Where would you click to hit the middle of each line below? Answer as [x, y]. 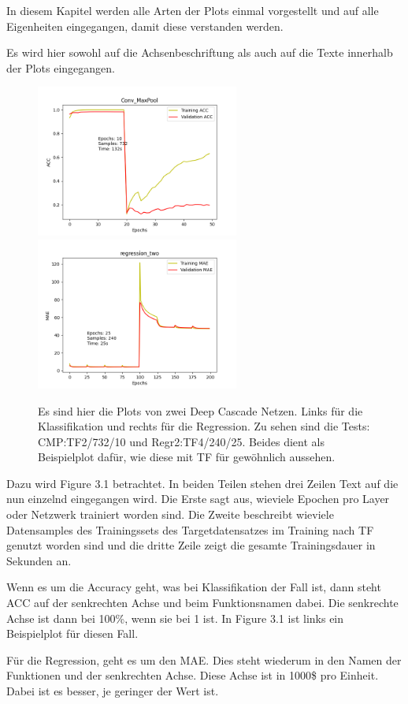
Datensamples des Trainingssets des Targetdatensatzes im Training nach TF [190, 529]
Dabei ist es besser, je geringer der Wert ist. [113, 691]
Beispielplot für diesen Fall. [72, 633]
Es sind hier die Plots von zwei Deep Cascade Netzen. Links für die [200, 410]
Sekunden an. [39, 560]
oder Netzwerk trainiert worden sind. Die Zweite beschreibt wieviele [170, 514]
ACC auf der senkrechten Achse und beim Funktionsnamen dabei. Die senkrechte [202, 603]
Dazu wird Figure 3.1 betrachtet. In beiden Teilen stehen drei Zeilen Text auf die [202, 483]
